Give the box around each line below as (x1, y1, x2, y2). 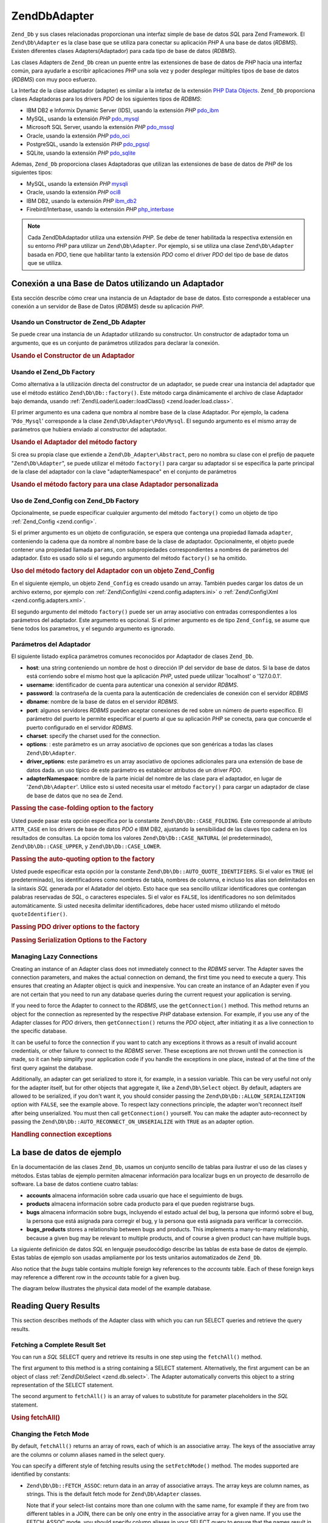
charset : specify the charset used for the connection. (26, 732, 161, 740)
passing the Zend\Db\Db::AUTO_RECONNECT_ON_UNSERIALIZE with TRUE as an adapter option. (11, 1118, 255, 1125)
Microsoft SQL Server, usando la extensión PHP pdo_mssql (26, 124, 174, 131)
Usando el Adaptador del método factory (11, 437, 137, 446)
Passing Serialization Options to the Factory (11, 936, 147, 944)
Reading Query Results (11, 1301, 100, 1311)
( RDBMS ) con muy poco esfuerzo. (11, 76, 97, 83)
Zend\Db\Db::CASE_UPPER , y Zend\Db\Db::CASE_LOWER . (11, 843, 162, 850)
